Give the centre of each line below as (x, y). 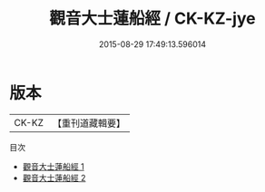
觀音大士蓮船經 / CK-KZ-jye (152, 19)
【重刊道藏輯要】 (88, 123)
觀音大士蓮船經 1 (53, 166)
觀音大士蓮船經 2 (54, 178)
